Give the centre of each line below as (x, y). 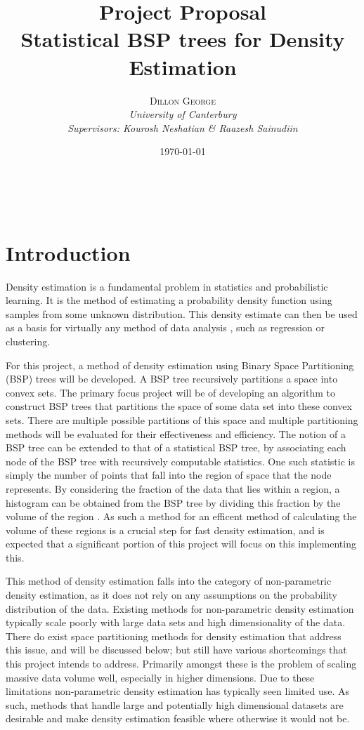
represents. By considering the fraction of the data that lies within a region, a (173, 488)
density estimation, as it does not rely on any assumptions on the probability (171, 595)
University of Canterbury (183, 114)
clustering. (28, 341)
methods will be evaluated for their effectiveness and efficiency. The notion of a (176, 433)
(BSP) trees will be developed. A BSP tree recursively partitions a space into (172, 379)
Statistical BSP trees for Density (183, 39)
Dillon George (183, 100)
